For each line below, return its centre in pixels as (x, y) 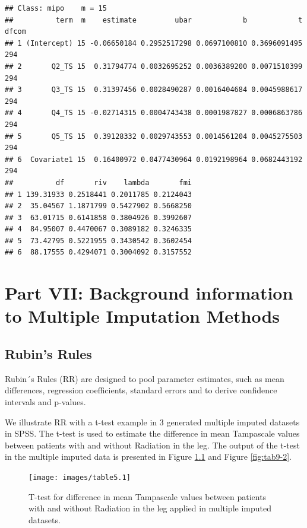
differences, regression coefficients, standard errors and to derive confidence (141, 390)
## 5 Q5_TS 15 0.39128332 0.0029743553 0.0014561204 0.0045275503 (154, 136)
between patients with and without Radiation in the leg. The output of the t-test (152, 445)
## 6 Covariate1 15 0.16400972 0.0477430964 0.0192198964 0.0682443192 (154, 159)
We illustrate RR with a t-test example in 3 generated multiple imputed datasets (152, 422)
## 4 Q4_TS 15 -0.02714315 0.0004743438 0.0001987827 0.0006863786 (154, 113)
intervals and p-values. (45, 402)
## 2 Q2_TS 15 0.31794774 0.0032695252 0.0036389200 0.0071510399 (154, 66)
